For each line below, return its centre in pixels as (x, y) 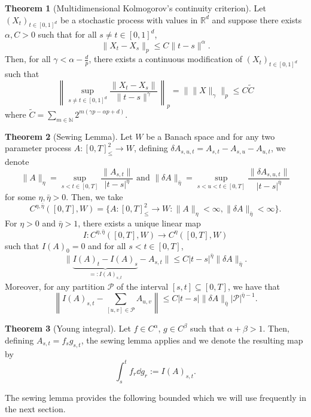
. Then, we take (94, 196)
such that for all (67, 34)
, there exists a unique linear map (139, 223)
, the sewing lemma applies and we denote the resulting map (192, 340)
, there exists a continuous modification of (166, 59)
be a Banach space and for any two (211, 136)
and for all (107, 245)
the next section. (35, 409)
